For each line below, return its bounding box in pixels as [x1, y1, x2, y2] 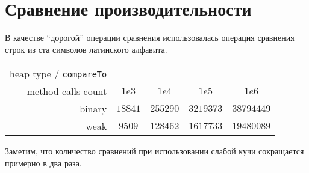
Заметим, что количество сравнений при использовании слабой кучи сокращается [5, 145, 304, 157]
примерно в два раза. [5, 156, 82, 169]
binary [80, 102, 107, 116]
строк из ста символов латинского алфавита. [5, 43, 167, 55]
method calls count [27, 84, 107, 99]
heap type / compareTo [10, 67, 107, 81]
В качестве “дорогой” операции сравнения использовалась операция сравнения [5, 31, 295, 44]
